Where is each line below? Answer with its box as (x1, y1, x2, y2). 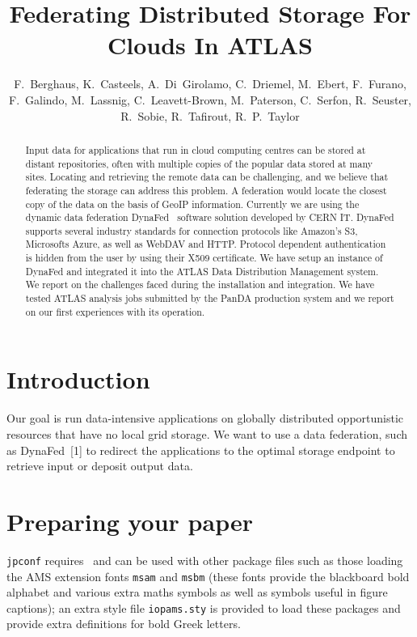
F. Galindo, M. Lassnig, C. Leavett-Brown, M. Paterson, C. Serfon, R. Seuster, (9, 91, 411, 108)
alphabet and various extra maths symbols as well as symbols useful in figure (6, 584, 388, 601)
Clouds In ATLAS (107, 28, 313, 62)
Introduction (6, 363, 150, 396)
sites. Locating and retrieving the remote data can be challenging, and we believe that (25, 170, 389, 184)
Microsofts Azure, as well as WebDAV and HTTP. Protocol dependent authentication (25, 237, 386, 251)
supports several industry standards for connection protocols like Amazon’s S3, (25, 223, 358, 237)
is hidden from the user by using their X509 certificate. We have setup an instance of (25, 251, 383, 265)
